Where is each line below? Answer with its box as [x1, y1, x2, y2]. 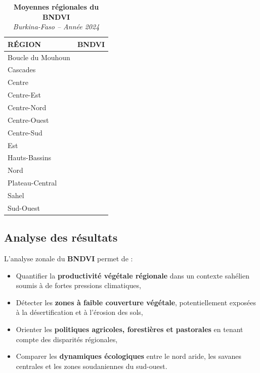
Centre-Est [8, 89, 41, 100]
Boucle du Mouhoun [8, 52, 70, 62]
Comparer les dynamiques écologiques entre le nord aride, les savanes [16, 351, 241, 361]
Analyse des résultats [4, 229, 118, 245]
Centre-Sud [8, 127, 42, 137]
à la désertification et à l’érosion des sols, [16, 307, 143, 317]
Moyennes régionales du [14, 2, 99, 12]
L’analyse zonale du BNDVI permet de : [4, 253, 133, 264]
